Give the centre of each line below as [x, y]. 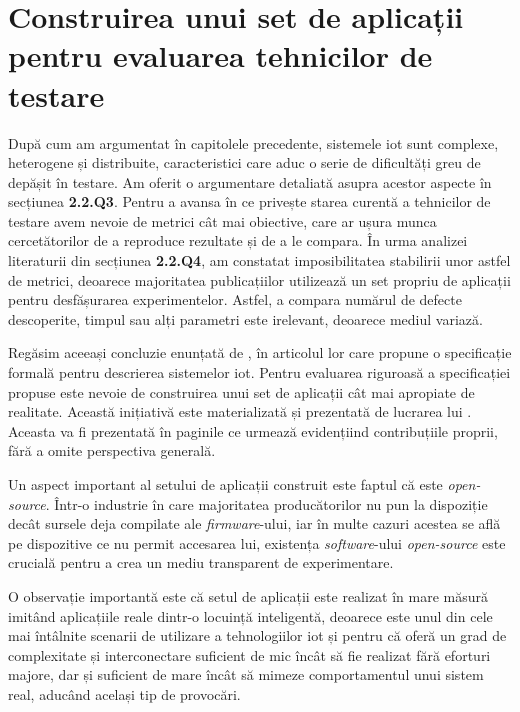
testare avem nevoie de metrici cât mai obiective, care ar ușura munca [222, 220]
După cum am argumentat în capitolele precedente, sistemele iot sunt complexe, [253, 142]
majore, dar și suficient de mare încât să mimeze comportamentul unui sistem [246, 674]
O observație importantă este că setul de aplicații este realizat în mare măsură [248, 595]
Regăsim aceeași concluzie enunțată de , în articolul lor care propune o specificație [260, 352]
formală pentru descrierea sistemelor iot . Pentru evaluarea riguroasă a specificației [259, 372]
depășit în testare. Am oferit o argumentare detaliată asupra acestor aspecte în [250, 181]
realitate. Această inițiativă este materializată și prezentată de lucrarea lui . [240, 411]
